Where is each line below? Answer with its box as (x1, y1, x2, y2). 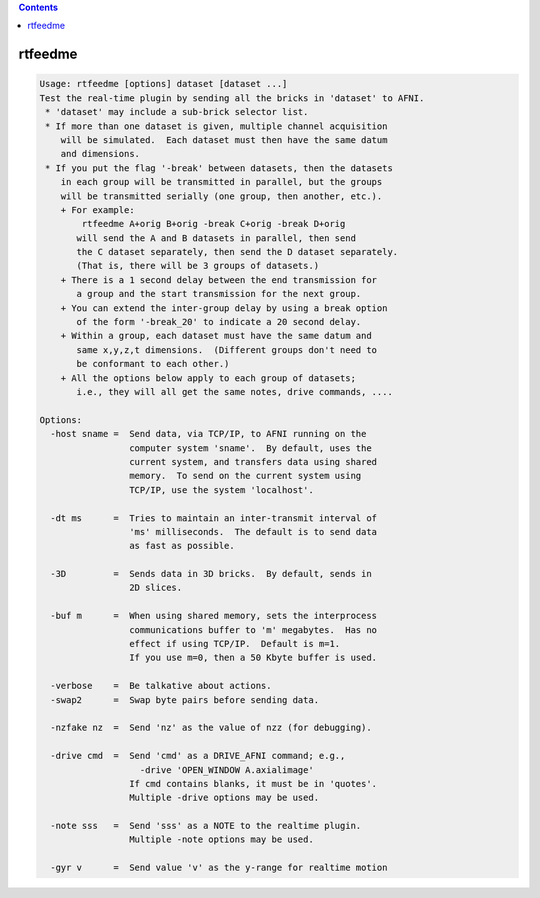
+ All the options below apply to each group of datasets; (60, 372, 357, 384)
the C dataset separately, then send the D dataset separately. (76, 246, 399, 258)
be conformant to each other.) (76, 358, 230, 370)
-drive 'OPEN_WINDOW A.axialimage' (139, 764, 314, 775)
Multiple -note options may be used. (128, 834, 314, 845)
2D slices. (128, 582, 183, 594)
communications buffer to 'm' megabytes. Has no (128, 624, 378, 635)
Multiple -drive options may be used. (128, 792, 320, 804)
